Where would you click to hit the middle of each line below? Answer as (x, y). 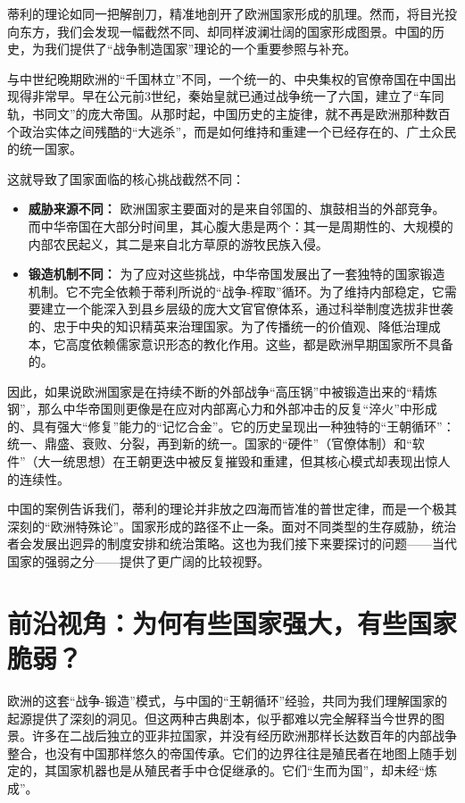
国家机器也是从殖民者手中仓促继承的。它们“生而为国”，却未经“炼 (247, 770)
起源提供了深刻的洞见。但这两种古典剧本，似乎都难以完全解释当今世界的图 (226, 718)
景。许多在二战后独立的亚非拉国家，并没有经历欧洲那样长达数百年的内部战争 (232, 736)
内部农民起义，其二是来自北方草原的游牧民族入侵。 (178, 243)
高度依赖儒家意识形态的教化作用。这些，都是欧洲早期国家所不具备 (259, 343)
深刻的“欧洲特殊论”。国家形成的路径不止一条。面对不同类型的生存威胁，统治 (232, 526)
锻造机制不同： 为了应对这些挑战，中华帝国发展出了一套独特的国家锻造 (237, 274)
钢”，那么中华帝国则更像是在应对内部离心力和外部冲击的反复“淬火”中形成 (222, 409)
